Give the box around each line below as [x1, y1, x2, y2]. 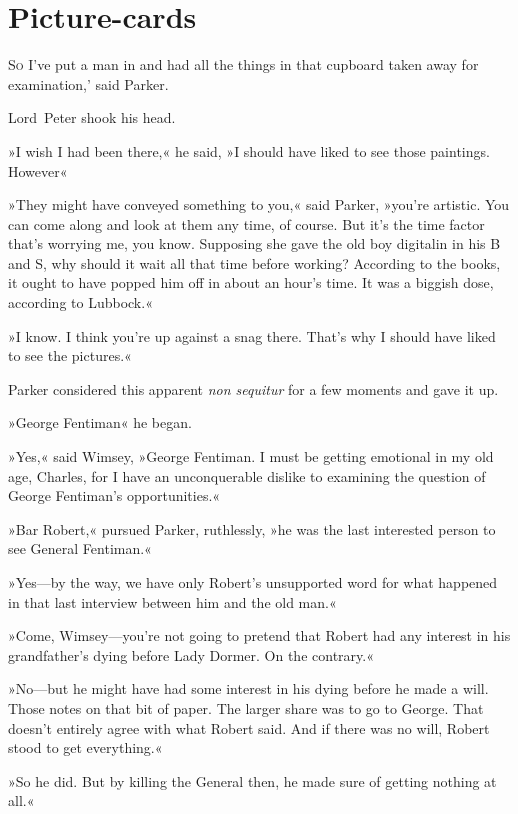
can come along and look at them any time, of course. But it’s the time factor [8, 213, 485, 234]
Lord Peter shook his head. [8, 107, 176, 128]
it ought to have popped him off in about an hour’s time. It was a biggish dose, [8, 272, 494, 293]
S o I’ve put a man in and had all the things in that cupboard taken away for [8, 54, 479, 75]
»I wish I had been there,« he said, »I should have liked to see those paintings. [8, 140, 490, 161]
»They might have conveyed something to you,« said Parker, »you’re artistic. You [8, 194, 510, 215]
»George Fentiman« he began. [8, 412, 192, 433]
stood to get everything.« [8, 737, 163, 758]
